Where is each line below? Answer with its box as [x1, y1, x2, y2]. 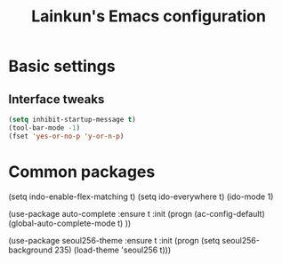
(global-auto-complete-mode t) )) [8, 218, 132, 228]
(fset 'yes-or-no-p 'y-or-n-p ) [8, 132, 125, 140]
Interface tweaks [8, 92, 105, 107]
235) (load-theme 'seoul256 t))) [54, 244, 172, 255]
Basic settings [8, 56, 117, 76]
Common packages [8, 162, 156, 181]
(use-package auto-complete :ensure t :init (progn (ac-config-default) [8, 208, 266, 219]
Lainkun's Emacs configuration [31, 6, 266, 27]
